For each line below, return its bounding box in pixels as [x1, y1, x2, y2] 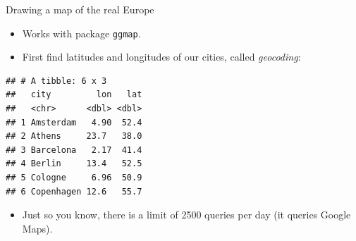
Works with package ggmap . [22, 25, 141, 40]
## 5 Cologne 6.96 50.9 [6, 173, 142, 183]
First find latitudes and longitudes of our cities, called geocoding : [22, 49, 301, 64]
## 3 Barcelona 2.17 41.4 [6, 144, 142, 155]
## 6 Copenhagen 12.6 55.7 [6, 186, 142, 197]
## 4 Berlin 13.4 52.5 [6, 159, 142, 169]
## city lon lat [6, 89, 142, 100]
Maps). [22, 221, 53, 235]
